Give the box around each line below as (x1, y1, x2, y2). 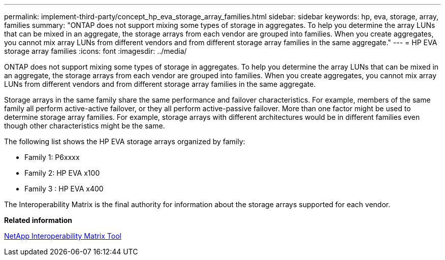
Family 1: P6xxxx (24, 153, 80, 161)
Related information (4, 216, 73, 224)
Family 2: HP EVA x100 (24, 169, 100, 177)
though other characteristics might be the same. (4, 121, 165, 130)
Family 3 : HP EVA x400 (24, 184, 104, 193)
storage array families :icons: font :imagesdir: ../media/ (4, 47, 187, 55)
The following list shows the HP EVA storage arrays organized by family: (4, 137, 245, 146)
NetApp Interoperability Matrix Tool (4, 232, 121, 240)
